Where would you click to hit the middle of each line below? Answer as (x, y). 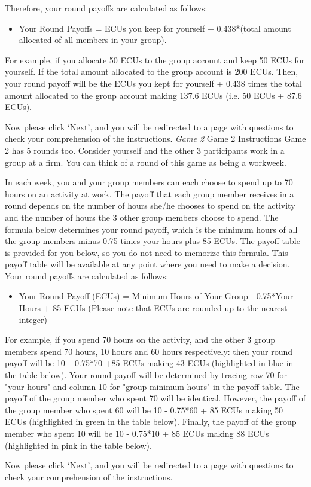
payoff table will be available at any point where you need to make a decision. (147, 264)
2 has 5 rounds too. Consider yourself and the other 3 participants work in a (145, 150)
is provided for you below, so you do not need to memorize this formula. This (147, 252)
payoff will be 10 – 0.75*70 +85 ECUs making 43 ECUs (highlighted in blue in (149, 363)
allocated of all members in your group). (93, 40)
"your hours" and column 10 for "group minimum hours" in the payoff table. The (152, 386)
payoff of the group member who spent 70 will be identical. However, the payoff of (155, 398)
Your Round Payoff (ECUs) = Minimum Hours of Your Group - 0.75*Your (156, 296)
